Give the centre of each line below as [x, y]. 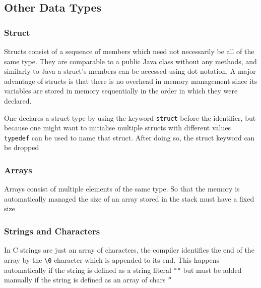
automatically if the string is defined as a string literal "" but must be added [123, 270]
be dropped [22, 147]
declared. [18, 100]
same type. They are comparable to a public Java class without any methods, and [130, 61]
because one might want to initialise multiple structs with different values [117, 128]
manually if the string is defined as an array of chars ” [88, 280]
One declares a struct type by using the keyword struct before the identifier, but [130, 117]
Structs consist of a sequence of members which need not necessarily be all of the [129, 51]
